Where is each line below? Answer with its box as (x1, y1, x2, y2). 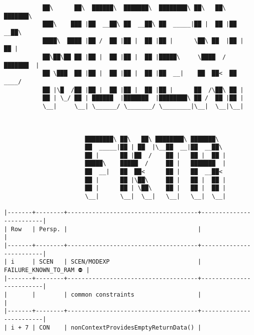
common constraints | (71, 291, 201, 298)
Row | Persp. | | (11, 225, 201, 233)
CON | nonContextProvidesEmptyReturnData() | (39, 324, 201, 331)
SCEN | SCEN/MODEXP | (39, 258, 201, 266)
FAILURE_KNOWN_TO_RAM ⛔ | (4, 267, 90, 274)
